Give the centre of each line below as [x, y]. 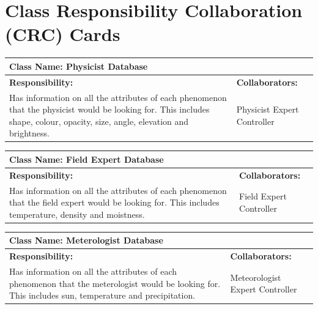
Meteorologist [256, 277]
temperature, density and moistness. [77, 214]
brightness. [29, 133]
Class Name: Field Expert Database [87, 159]
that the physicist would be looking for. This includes [109, 109]
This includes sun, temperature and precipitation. [102, 295]
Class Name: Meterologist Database [86, 240]
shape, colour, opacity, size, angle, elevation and [99, 121]
